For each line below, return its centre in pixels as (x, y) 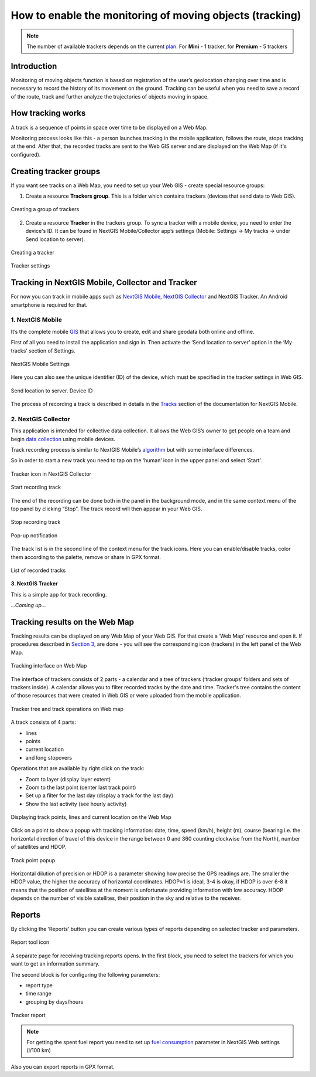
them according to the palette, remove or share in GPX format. (86, 557)
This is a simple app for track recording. (59, 594)
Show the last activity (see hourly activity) (76, 804)
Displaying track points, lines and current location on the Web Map (91, 817)
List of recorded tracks (38, 570)
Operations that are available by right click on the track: (78, 768)
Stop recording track (36, 522)
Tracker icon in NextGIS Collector (51, 474)
